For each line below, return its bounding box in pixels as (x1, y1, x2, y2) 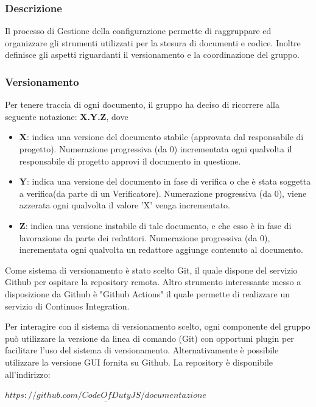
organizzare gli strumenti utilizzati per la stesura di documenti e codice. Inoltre (5, 36, 301, 49)
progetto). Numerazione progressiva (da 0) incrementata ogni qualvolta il (19, 143, 292, 155)
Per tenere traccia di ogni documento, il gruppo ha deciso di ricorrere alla (5, 98, 279, 111)
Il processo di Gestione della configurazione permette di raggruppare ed (5, 24, 272, 37)
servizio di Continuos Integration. (5, 299, 130, 312)
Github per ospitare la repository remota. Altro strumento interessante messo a (5, 275, 301, 288)
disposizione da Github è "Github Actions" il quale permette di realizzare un (5, 287, 290, 300)
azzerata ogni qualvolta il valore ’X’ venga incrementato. (19, 199, 231, 211)
